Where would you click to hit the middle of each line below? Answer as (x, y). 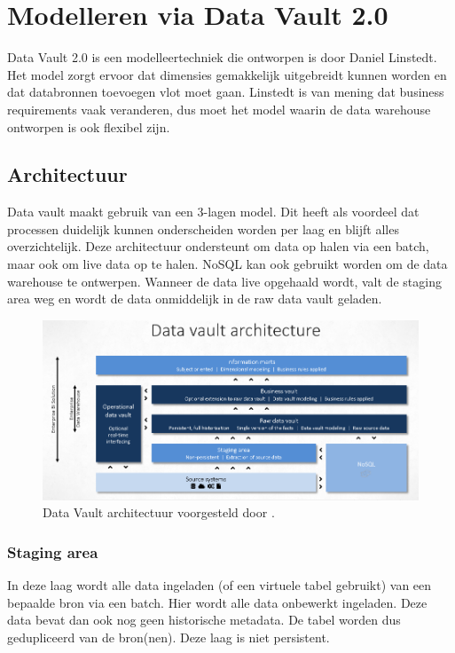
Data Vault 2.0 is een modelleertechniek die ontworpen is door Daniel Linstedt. (222, 57)
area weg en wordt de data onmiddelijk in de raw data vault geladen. (195, 299)
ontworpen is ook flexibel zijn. (89, 126)
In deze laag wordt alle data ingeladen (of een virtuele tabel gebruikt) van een (220, 585)
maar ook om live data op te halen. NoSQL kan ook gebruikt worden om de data (227, 264)
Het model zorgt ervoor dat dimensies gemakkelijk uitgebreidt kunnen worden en (227, 74)
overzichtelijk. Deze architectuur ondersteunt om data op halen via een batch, (218, 246)
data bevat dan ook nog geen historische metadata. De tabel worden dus (204, 620)
